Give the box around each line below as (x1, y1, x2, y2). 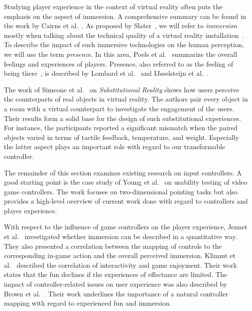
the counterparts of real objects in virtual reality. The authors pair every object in (4, 94, 248, 104)
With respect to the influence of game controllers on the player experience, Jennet (4, 222, 248, 232)
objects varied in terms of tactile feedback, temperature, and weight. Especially (4, 132, 239, 142)
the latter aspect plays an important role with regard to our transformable (4, 141, 225, 152)
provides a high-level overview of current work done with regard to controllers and (4, 196, 248, 206)
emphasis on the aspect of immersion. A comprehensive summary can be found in (4, 11, 246, 21)
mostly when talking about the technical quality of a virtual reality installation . (4, 30, 244, 40)
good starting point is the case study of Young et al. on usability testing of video (4, 177, 248, 187)
